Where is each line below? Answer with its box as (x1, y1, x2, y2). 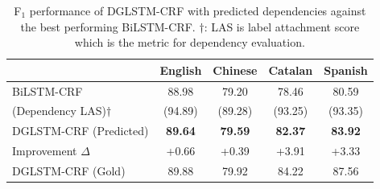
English (159, 61, 202, 78)
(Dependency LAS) (12, 102, 107, 119)
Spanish (324, 61, 368, 78)
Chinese (213, 61, 258, 78)
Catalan (268, 61, 313, 78)
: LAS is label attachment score (204, 18, 360, 35)
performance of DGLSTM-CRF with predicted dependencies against (29, 2, 366, 18)
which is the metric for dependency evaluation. (74, 34, 305, 51)
